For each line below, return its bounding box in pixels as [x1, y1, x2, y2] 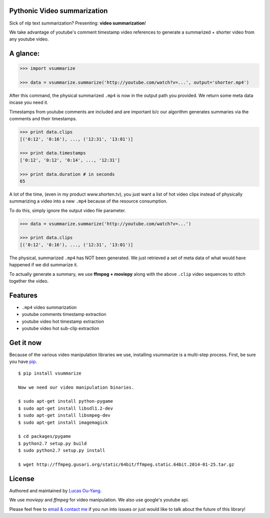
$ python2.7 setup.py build [18, 440, 87, 446]
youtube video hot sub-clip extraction [21, 325, 99, 331]
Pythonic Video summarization [9, 7, 108, 15]
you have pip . [9, 359, 37, 365]
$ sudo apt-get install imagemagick [18, 419, 108, 425]
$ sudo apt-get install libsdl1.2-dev [18, 405, 113, 411]
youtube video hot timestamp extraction [21, 318, 104, 324]
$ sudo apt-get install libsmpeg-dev [18, 413, 111, 418]
